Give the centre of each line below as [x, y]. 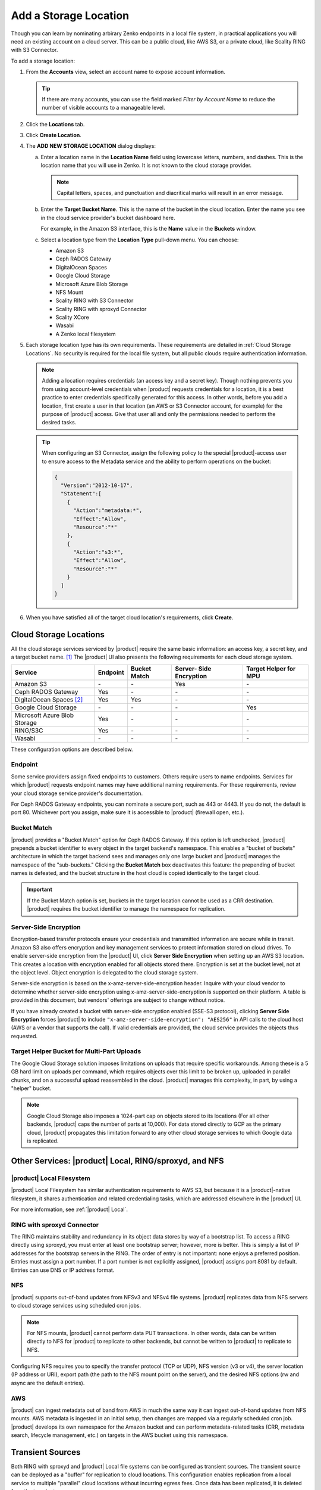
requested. [24, 1036]
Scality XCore [72, 317]
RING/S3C [29, 730]
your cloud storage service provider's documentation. [77, 793]
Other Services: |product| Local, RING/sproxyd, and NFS [117, 1161]
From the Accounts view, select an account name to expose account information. [126, 72]
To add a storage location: [43, 61]
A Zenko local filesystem [86, 334]
